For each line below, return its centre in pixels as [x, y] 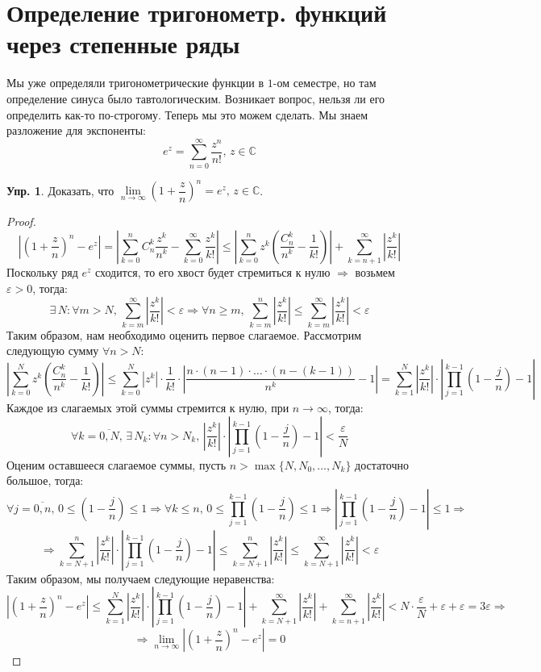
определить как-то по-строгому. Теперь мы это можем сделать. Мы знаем [187, 114]
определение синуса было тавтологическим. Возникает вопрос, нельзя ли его [196, 98]
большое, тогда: [45, 480]
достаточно [382, 464]
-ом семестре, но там [325, 83]
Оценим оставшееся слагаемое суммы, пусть [117, 464]
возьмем [375, 272]
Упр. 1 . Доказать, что [60, 190]
